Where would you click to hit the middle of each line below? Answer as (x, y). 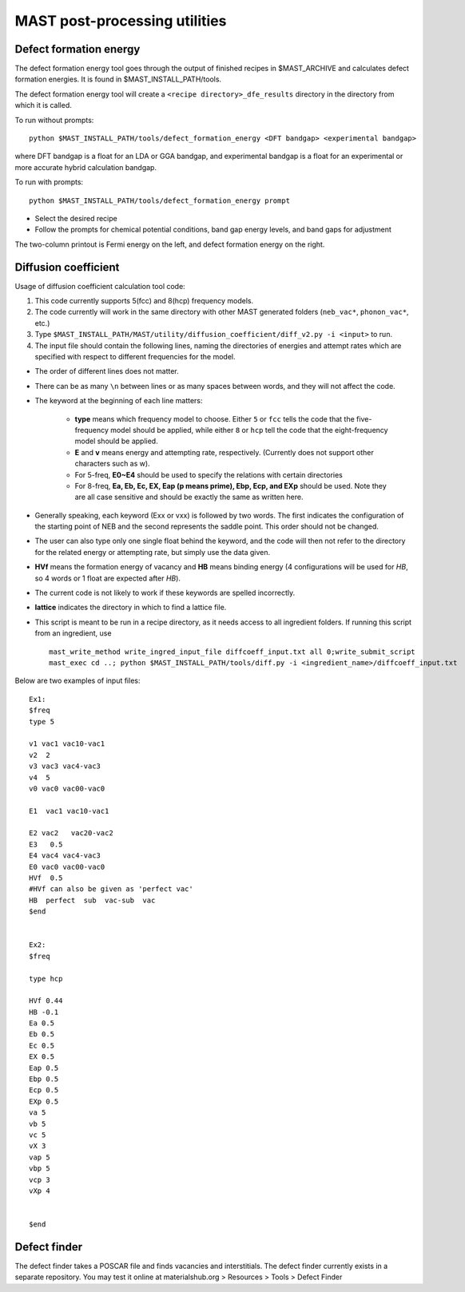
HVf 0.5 (46, 878)
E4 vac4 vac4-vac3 (65, 856)
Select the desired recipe (76, 218)
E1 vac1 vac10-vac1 (69, 811)
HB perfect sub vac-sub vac (92, 900)
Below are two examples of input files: (77, 681)
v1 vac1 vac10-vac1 (67, 744)
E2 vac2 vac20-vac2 (71, 833)
